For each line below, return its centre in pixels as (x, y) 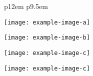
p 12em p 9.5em (26, 6)
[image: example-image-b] (47, 38)
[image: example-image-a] (47, 22)
